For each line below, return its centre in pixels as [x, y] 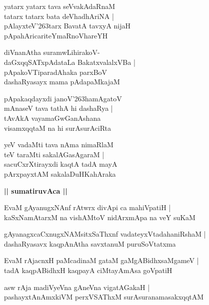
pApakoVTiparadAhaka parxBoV [56, 72]
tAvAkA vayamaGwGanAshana [52, 118]
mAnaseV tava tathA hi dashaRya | [58, 108]
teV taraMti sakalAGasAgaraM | [54, 154]
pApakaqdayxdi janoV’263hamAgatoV [63, 98]
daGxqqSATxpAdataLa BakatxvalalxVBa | [70, 62]
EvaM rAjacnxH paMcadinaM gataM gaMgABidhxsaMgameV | [101, 260]
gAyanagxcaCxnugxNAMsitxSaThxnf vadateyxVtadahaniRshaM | [105, 234]
